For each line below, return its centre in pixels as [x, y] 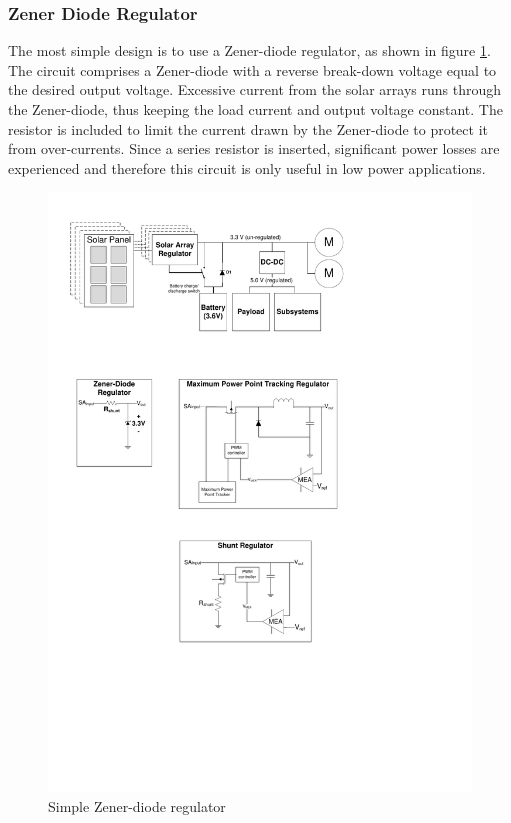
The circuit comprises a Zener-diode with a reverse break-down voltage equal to [252, 69]
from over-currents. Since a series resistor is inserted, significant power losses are [254, 148]
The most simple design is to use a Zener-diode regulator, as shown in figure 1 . [249, 50]
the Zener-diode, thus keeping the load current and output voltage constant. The [255, 109]
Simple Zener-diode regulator [137, 805]
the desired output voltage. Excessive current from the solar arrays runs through [254, 89]
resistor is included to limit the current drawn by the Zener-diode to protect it [248, 128]
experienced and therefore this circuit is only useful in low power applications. [247, 167]
